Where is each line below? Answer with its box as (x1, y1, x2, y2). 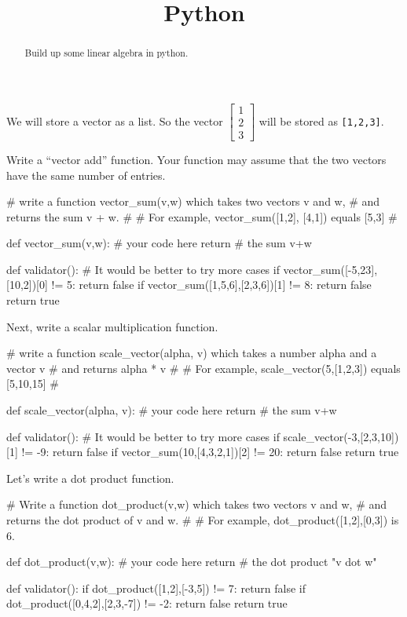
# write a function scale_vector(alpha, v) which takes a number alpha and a (6, 345, 377, 361)
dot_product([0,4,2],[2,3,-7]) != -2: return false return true (6, 595, 288, 612)
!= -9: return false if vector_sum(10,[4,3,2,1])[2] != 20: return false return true (21, 444, 399, 460)
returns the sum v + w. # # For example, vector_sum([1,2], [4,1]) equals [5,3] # (6, 208, 398, 225)
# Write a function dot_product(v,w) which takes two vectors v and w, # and (6, 496, 387, 513)
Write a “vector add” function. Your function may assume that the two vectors (6, 151, 387, 167)
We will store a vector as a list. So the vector (6, 112, 223, 129)
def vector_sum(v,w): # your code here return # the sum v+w (6, 235, 312, 251)
